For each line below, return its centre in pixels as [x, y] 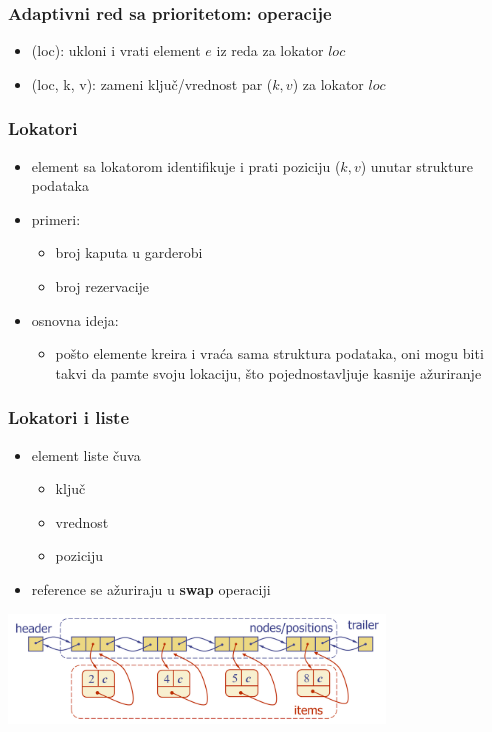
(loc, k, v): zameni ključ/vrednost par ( [152, 83]
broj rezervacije [102, 286]
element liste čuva [86, 454]
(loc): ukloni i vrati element [116, 50]
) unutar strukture [416, 165]
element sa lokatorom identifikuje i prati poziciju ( [186, 165]
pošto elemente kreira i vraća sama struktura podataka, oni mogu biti [269, 353]
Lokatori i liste [69, 417]
